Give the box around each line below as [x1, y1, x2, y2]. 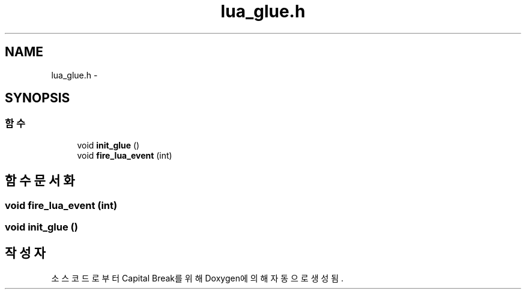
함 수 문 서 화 [5, 173, 75, 189]
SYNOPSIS [5, 90, 70, 106]
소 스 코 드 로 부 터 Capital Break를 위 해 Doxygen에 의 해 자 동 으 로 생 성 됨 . [51, 272, 344, 283]
